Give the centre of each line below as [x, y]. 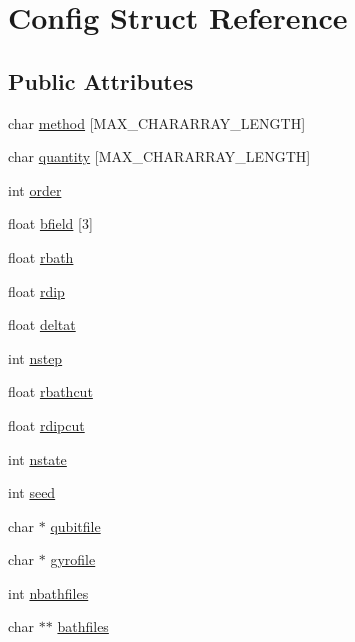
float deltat [42, 324]
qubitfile [75, 525]
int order [35, 189]
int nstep [35, 357]
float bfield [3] [50, 223]
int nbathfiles [48, 592]
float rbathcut [50, 391]
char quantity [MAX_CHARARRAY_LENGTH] [159, 156]
